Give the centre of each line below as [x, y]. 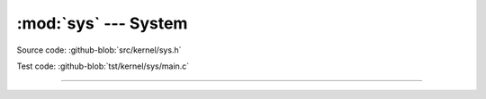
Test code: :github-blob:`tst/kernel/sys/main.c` [103, 66]
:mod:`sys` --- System [102, 23]
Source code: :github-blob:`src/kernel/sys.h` [99, 50]
